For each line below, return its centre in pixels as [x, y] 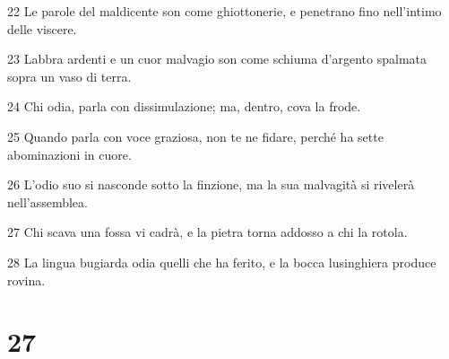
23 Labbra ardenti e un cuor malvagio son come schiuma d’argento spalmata [217, 59]
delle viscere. [42, 28]
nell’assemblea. [47, 201]
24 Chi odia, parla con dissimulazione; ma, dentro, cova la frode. [184, 106]
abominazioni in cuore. [69, 154]
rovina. [26, 280]
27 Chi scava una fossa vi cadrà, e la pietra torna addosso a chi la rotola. [207, 232]
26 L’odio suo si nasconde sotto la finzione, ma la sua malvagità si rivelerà [211, 184]
